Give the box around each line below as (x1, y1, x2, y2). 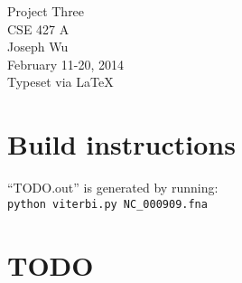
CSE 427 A (7, 19, 70, 38)
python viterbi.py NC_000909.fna (7, 197, 208, 211)
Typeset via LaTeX (7, 72, 114, 91)
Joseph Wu (7, 37, 69, 56)
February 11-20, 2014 (7, 54, 125, 73)
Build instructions (7, 126, 236, 163)
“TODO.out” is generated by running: (7, 178, 219, 197)
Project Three (7, 2, 85, 20)
